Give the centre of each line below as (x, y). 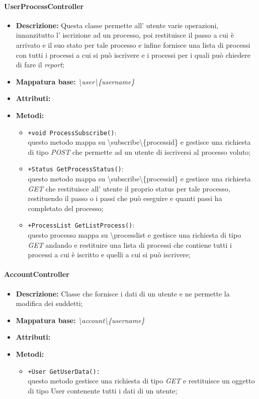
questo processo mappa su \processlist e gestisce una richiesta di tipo (135, 235)
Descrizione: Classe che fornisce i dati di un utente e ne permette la (123, 293)
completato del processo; (66, 208)
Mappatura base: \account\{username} (80, 320)
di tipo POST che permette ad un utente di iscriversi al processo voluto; (139, 152)
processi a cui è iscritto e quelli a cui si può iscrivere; (109, 255)
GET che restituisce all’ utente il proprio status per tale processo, (129, 188)
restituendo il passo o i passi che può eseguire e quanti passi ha (125, 198)
